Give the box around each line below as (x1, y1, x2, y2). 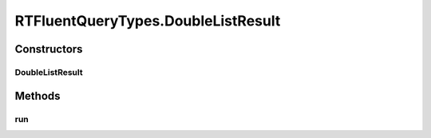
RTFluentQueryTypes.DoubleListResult (14, 12, 281, 30)
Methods (14, 89, 61, 103)
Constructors (14, 42, 83, 56)
